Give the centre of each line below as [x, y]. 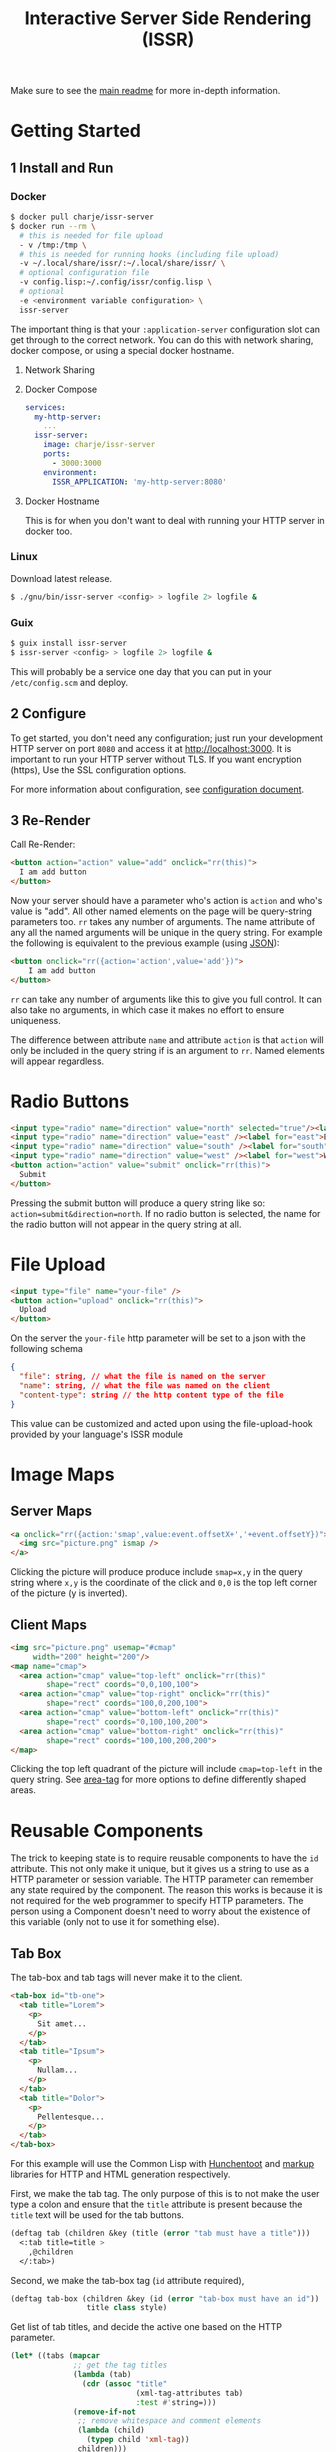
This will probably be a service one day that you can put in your [141, 671]
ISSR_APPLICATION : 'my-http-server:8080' [139, 482]
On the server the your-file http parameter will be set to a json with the [158, 1338]
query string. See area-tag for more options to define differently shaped [158, 1779]
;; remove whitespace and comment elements [169, 2421]
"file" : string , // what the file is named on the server [143, 1377]
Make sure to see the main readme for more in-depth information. [145, 91]
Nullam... [57, 2070]
